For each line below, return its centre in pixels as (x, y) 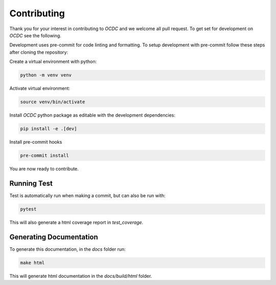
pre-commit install (44, 156)
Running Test (31, 183)
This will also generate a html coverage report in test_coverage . (76, 222)
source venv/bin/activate (53, 102)
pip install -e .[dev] (49, 129)
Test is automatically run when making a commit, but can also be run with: (87, 195)
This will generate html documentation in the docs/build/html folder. (81, 276)
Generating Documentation (54, 237)
